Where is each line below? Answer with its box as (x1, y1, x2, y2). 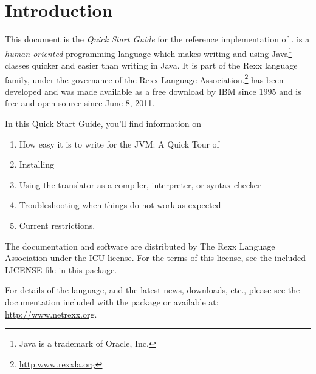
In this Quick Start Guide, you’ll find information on (5, 117, 202, 129)
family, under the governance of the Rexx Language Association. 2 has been (5, 71, 284, 86)
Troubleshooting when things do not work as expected (19, 199, 221, 211)
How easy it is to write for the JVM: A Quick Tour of (19, 137, 219, 150)
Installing (19, 158, 55, 171)
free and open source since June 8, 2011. (5, 97, 155, 109)
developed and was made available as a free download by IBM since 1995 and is (5, 84, 301, 97)
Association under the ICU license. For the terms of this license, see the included (5, 251, 306, 264)
